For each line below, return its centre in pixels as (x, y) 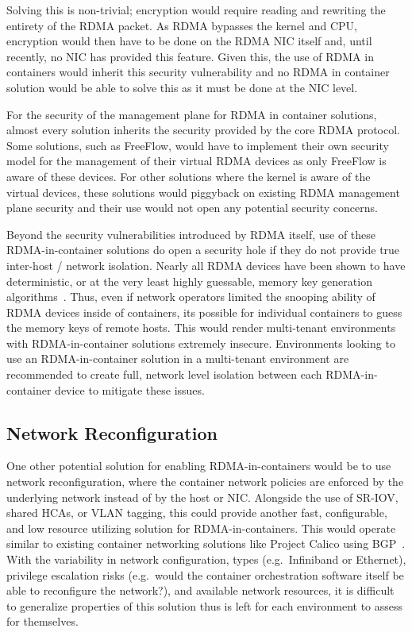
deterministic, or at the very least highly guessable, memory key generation (189, 281)
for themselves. (42, 621)
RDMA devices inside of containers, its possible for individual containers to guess (204, 312)
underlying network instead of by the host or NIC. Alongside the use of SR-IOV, (202, 497)
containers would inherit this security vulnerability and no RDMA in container (198, 72)
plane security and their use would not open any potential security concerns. (192, 208)
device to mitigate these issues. (130, 389)
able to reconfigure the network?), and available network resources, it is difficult (200, 590)
